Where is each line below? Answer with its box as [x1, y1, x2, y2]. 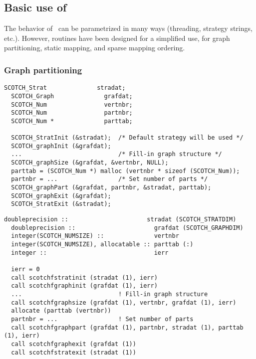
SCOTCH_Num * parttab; [11, 117, 133, 125]
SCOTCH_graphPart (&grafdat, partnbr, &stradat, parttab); [11, 184, 212, 191]
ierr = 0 [11, 265, 40, 273]
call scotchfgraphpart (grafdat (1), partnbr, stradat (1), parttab [11, 324, 244, 331]
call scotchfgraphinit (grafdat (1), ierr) [11, 282, 158, 290]
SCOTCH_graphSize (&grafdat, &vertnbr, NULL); [11, 159, 169, 167]
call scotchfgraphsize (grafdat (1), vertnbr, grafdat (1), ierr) [11, 299, 237, 306]
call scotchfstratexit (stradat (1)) [11, 349, 136, 356]
